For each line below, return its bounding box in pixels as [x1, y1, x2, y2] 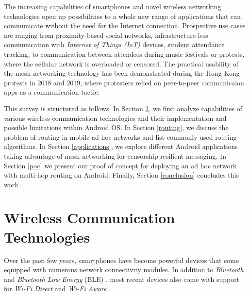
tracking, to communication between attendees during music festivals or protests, [4, 49, 245, 59]
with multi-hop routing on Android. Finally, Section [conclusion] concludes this [4, 170, 239, 180]
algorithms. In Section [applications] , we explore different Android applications [4, 141, 238, 151]
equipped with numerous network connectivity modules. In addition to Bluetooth [4, 264, 244, 275]
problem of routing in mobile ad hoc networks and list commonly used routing [4, 131, 237, 142]
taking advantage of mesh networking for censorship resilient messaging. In [4, 150, 226, 161]
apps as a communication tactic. [4, 87, 100, 97]
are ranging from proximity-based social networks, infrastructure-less [4, 30, 208, 40]
